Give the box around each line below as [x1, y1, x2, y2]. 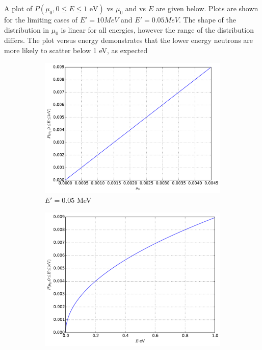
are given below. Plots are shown [155, 3, 258, 13]
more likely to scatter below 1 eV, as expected [4, 44, 148, 55]
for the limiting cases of [4, 14, 78, 25]
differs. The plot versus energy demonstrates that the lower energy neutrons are [4, 35, 253, 45]
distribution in [4, 24, 49, 35]
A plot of [4, 3, 33, 13]
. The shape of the [178, 14, 236, 25]
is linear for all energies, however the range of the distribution [61, 24, 254, 35]
